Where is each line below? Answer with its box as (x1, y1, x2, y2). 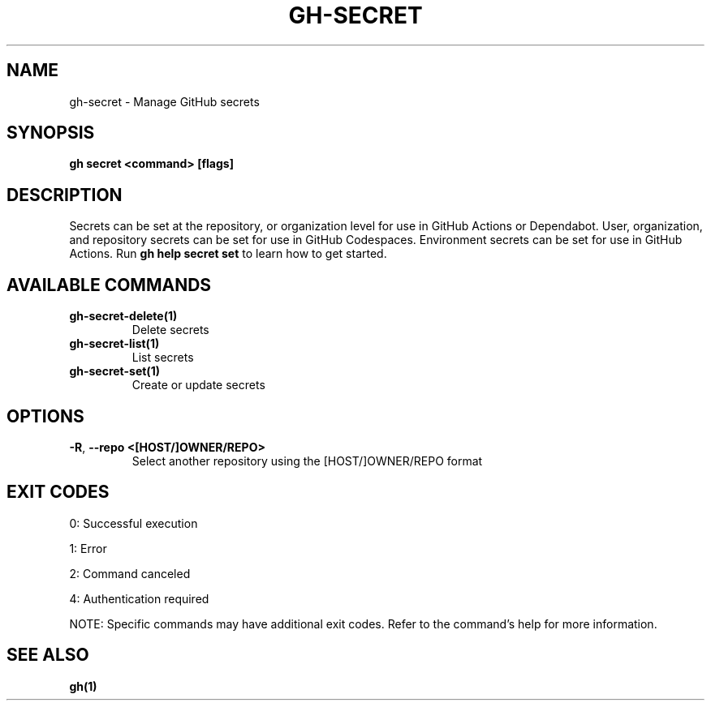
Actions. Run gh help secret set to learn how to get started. (69, 246, 387, 261)
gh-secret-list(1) (69, 336, 160, 351)
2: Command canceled (69, 566, 191, 581)
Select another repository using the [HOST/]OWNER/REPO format (131, 453, 483, 468)
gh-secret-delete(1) (69, 309, 178, 324)
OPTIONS (6, 405, 84, 426)
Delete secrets (131, 323, 209, 337)
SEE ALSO (6, 645, 89, 666)
